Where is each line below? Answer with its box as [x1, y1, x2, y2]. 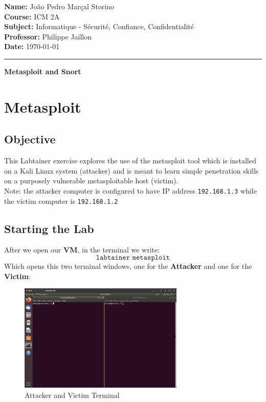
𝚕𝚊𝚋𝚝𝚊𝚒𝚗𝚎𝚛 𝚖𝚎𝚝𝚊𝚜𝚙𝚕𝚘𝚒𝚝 [96, 254, 170, 262]
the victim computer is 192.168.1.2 [4, 195, 118, 206]
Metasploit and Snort [4, 66, 81, 76]
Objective [4, 131, 56, 147]
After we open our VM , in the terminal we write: [4, 244, 160, 255]
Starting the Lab [4, 220, 94, 236]
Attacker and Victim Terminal [25, 390, 120, 400]
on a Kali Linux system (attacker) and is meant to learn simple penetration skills [4, 165, 259, 176]
